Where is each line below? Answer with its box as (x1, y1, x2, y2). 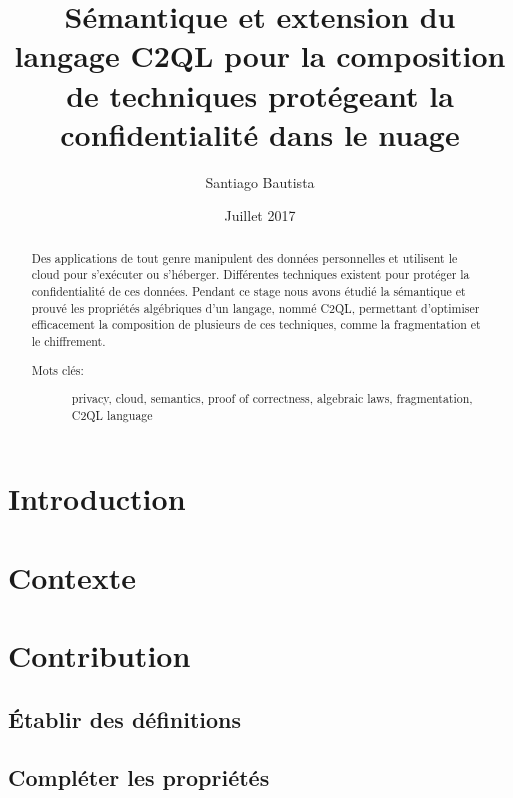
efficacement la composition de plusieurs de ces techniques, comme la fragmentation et (31, 316, 481, 333)
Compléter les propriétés (8, 762, 270, 793)
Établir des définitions (8, 703, 242, 734)
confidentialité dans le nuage (60, 113, 460, 154)
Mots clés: (31, 361, 84, 378)
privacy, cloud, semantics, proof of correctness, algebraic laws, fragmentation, (71, 390, 473, 407)
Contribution (8, 635, 191, 676)
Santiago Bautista (205, 171, 315, 192)
